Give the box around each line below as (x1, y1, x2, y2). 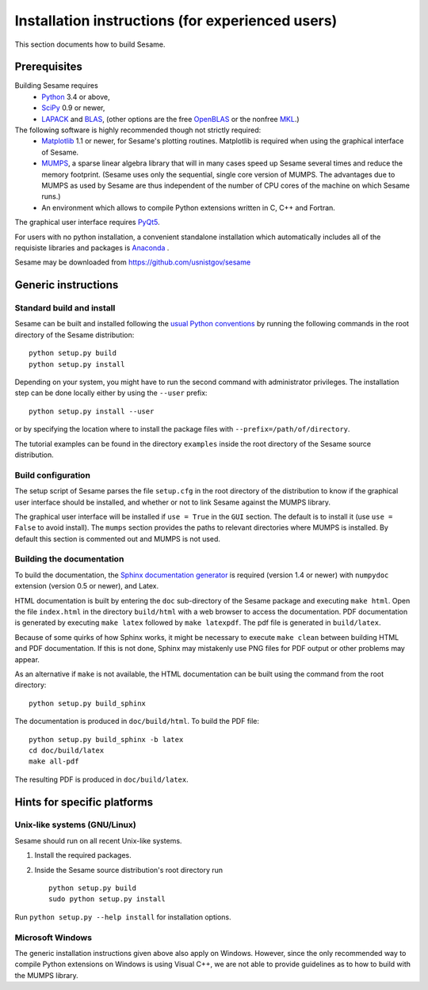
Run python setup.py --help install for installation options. (14, 912, 231, 922)
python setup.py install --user (29, 406, 155, 416)
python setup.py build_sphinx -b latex (29, 735, 184, 744)
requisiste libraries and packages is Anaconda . (14, 242, 170, 253)
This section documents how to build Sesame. (14, 40, 166, 49)
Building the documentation (14, 554, 124, 565)
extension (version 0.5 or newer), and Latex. (14, 581, 159, 591)
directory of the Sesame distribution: (14, 329, 135, 340)
